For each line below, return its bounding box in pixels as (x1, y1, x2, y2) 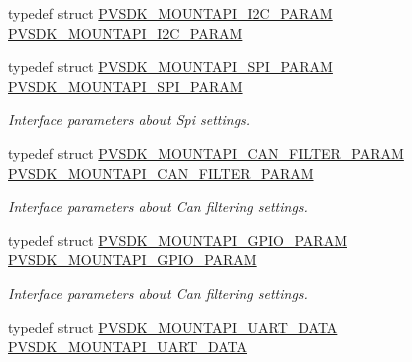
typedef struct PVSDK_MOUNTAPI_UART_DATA (8, 316, 338, 337)
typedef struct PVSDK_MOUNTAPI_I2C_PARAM (8, 3, 333, 23)
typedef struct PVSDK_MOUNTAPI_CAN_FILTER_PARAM (8, 142, 404, 163)
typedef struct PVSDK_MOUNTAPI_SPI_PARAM (8, 56, 333, 77)
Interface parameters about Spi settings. (8, 109, 251, 130)
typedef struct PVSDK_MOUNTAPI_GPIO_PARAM (8, 229, 347, 250)
